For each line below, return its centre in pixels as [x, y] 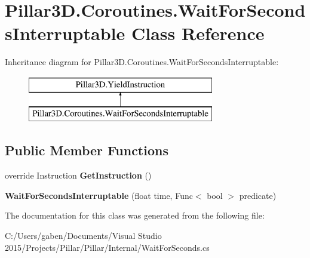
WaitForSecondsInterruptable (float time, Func [99, 195]
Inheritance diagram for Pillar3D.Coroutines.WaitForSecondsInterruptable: [142, 62]
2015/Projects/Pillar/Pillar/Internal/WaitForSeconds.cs [107, 247]
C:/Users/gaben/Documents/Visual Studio [83, 236]
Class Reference [198, 33]
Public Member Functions [87, 150]
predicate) [258, 195]
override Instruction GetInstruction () [78, 175]
